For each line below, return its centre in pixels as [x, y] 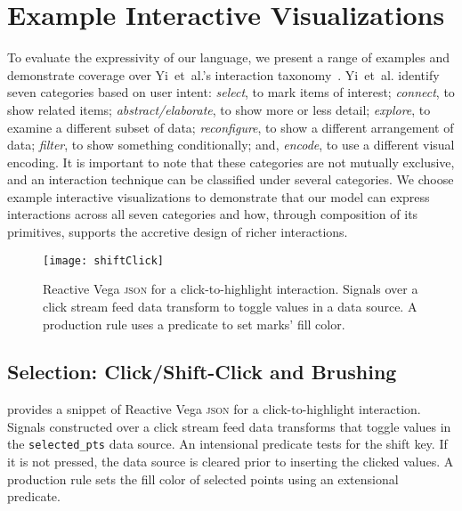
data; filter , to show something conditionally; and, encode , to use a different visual [231, 145]
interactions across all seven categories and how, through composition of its [213, 214]
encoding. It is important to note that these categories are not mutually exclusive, [231, 162]
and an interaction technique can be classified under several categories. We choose [231, 179]
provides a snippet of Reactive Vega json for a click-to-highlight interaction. [214, 409]
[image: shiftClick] [104, 260]
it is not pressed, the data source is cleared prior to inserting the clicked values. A [231, 462]
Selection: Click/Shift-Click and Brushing [202, 372]
